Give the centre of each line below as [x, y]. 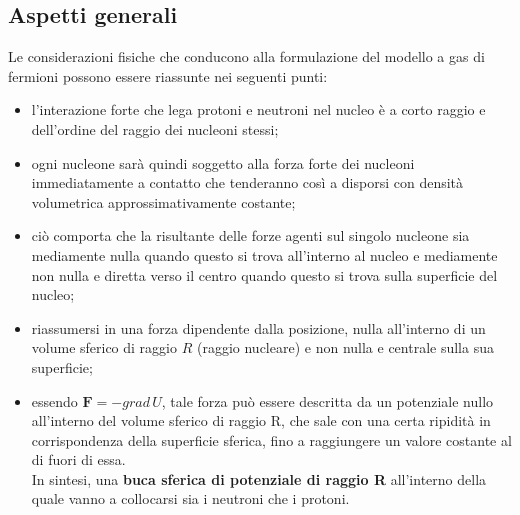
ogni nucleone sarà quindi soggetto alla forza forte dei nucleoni [223, 162]
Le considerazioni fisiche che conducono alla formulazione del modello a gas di [246, 56]
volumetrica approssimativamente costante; [163, 201]
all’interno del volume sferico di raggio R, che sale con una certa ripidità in [261, 420]
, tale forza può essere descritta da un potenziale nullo [327, 400]
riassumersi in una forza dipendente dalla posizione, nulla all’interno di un [258, 327]
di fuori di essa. [78, 459]
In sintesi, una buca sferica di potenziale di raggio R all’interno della [259, 478]
